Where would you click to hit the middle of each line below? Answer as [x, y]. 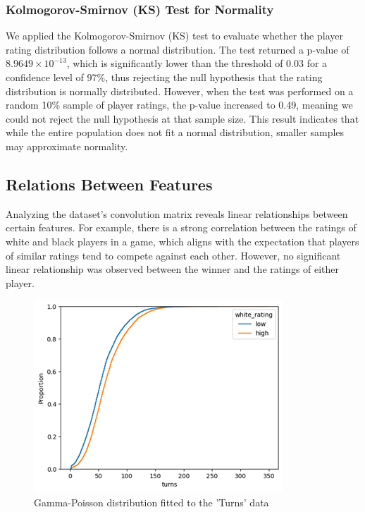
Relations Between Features [109, 184]
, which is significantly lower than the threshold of [175, 63]
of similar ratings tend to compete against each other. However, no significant [173, 255]
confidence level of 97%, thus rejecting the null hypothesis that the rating [164, 77]
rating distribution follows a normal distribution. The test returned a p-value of [178, 49]
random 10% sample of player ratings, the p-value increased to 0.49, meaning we [179, 105]
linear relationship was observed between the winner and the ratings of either [173, 269]
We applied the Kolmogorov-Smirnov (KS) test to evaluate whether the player [174, 36]
